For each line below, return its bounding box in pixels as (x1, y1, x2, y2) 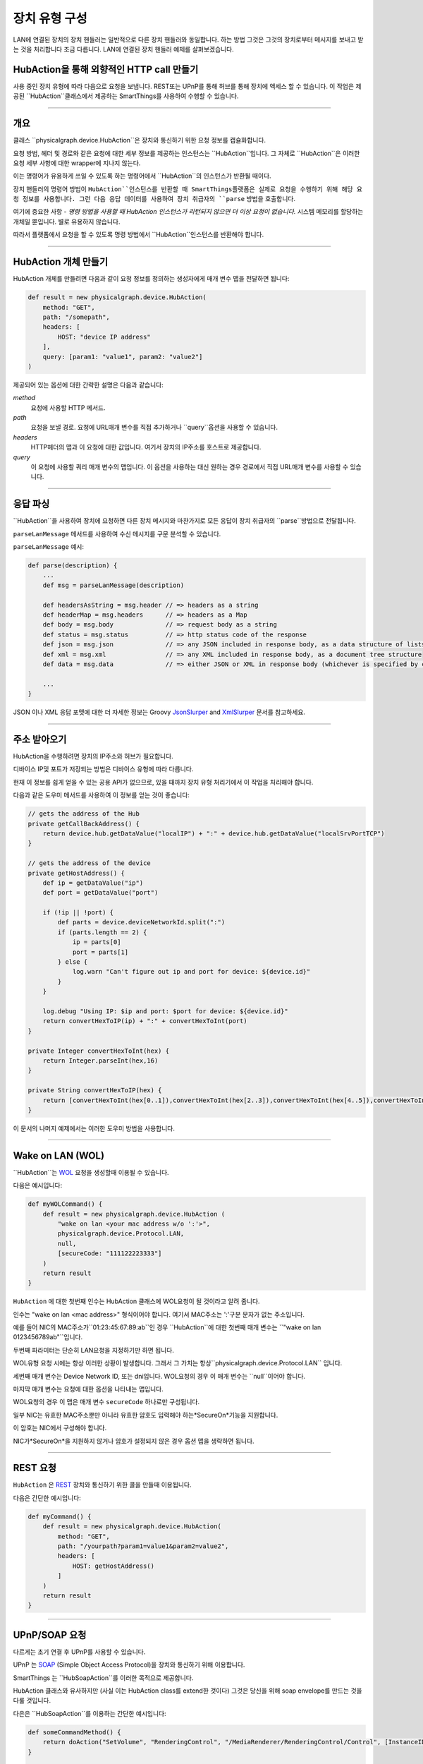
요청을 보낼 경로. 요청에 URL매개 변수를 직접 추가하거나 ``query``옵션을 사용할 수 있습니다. (30, 423, 278, 432)
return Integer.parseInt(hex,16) (42, 1056, 159, 1065)
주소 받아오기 (13, 733, 67, 745)
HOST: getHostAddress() (72, 1561, 155, 1570)
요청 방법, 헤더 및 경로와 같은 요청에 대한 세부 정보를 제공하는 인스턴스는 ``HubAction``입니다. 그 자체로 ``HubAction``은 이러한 (13, 149, 360, 157)
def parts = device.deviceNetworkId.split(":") (57, 918, 226, 926)
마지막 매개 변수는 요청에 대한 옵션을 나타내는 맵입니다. (13, 1385, 164, 1394)
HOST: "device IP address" (57, 332, 151, 341)
